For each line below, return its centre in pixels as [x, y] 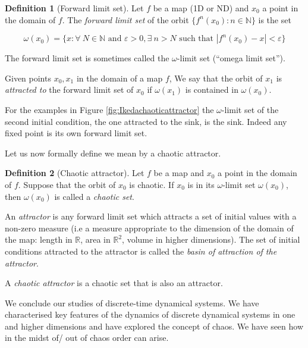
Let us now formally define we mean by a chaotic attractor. [113, 153]
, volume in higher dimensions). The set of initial [211, 239]
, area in [95, 239]
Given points [28, 78]
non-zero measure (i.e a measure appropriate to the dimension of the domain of [149, 228]
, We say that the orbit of [216, 78]
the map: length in [39, 239]
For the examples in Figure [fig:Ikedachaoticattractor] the [109, 109]
